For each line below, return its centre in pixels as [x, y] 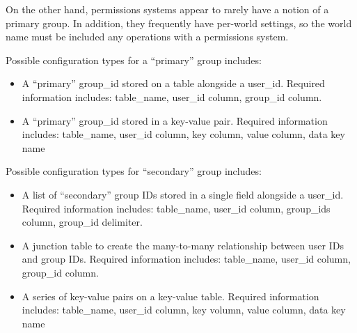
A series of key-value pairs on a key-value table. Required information [170, 296]
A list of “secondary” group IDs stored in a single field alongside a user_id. [183, 194]
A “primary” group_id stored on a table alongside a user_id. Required [173, 83]
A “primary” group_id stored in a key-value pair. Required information [175, 120]
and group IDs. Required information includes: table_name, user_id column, [186, 259]
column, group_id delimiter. [82, 222]
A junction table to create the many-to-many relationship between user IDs [183, 245]
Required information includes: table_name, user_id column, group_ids [176, 208]
